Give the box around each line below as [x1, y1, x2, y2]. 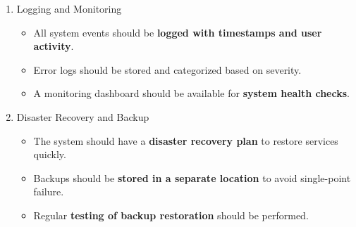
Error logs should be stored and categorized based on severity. [33, 62, 302, 77]
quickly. [33, 147, 66, 162]
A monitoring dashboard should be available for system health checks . [33, 86, 350, 100]
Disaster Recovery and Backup [16, 109, 149, 124]
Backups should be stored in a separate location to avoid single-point [33, 170, 351, 185]
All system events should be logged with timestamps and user [33, 25, 322, 39]
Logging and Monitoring [16, 1, 122, 15]
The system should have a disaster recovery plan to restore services [33, 133, 338, 148]
